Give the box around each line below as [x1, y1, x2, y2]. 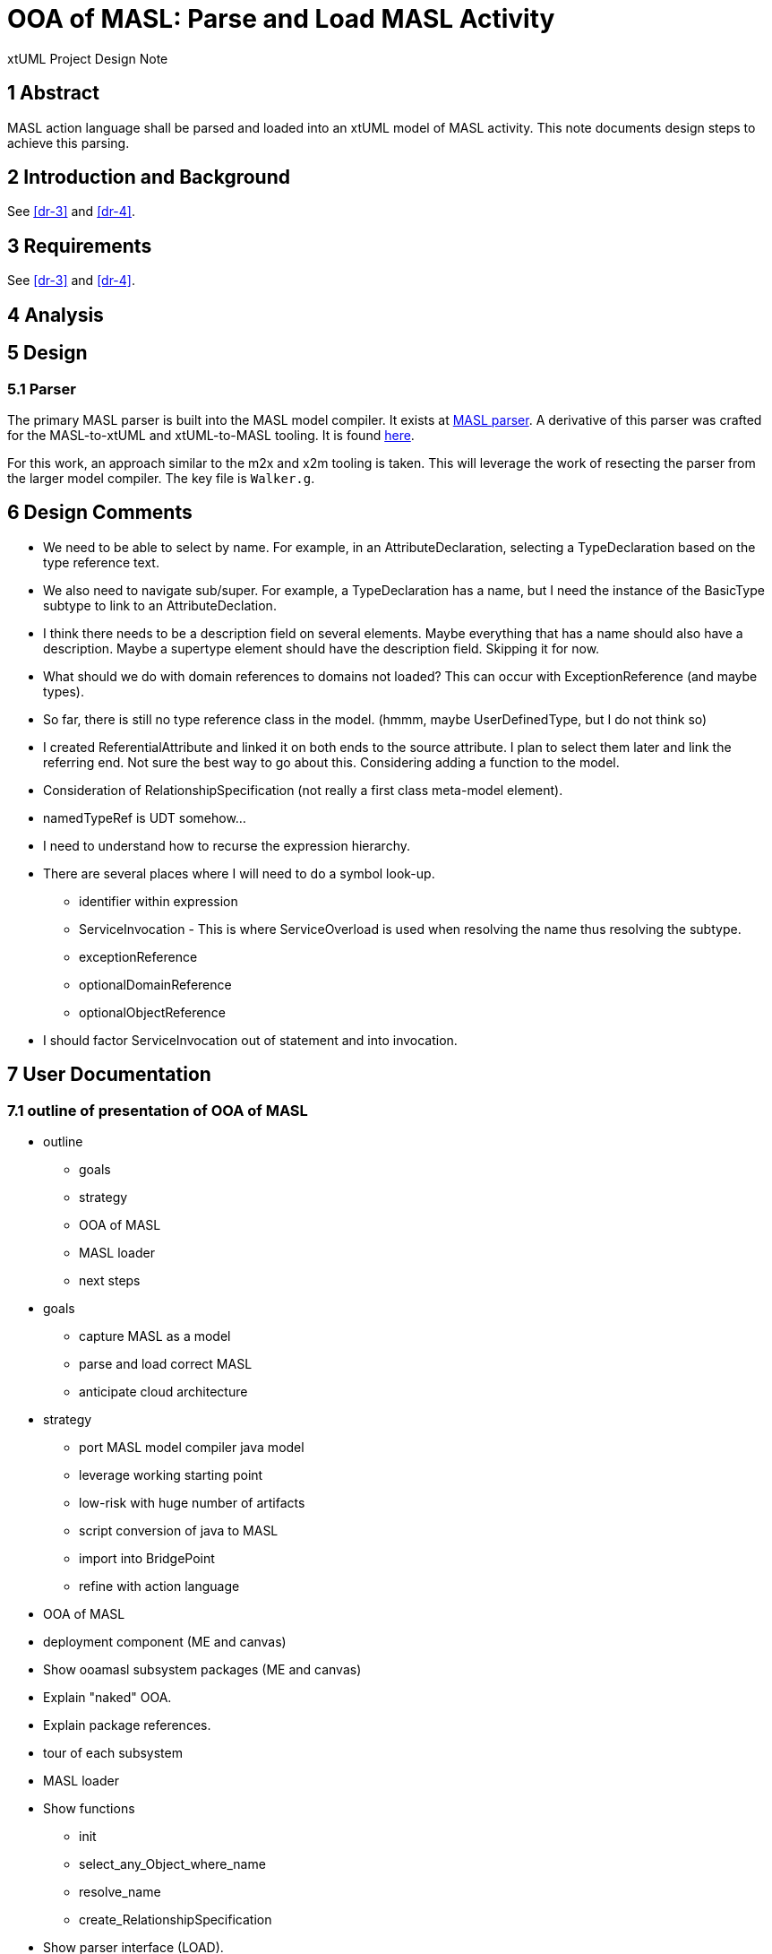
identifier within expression [79, 893, 238, 909]
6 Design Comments [7, 501, 193, 524]
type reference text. [43, 554, 159, 570]
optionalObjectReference [79, 1004, 226, 1020]
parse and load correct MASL [79, 1355, 253, 1371]
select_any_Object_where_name [79, 1855, 266, 1872]
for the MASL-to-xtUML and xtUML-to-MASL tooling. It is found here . [7, 427, 415, 443]
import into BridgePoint [79, 1550, 215, 1566]
